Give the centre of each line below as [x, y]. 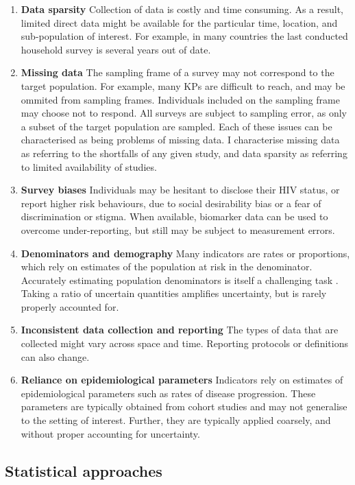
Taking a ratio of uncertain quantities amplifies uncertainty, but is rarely [174, 293]
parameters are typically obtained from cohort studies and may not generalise [184, 406]
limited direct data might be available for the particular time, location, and [179, 22]
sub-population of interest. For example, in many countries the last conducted [184, 36]
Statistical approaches [84, 470]
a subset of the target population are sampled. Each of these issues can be [176, 126]
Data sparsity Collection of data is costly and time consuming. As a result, [182, 9]
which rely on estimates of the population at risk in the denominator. [167, 267]
